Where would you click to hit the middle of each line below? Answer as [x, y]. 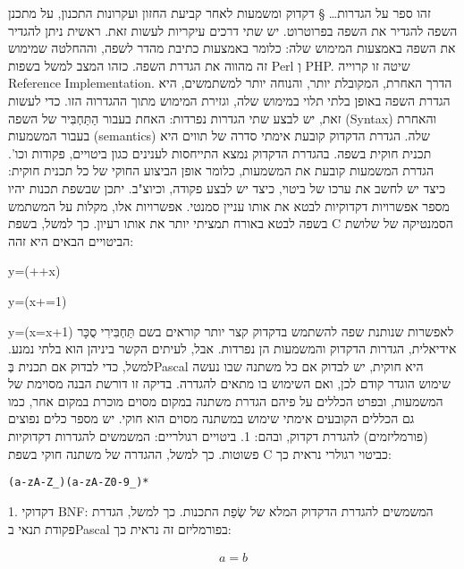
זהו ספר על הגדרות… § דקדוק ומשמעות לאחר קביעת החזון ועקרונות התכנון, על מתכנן [219, 13]
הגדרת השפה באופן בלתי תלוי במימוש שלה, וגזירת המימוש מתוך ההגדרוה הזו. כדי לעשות [229, 100]
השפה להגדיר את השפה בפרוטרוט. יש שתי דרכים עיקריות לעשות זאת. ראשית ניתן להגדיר [233, 30]
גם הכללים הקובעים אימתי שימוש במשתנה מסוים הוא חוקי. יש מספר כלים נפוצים [211, 418]
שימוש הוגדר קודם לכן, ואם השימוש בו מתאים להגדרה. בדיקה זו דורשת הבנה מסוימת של [229, 383]
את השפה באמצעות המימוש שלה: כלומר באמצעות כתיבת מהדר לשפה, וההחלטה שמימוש [232, 48]
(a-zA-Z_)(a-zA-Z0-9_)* [79, 483]
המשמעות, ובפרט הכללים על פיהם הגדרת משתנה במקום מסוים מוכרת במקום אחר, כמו [226, 400]
